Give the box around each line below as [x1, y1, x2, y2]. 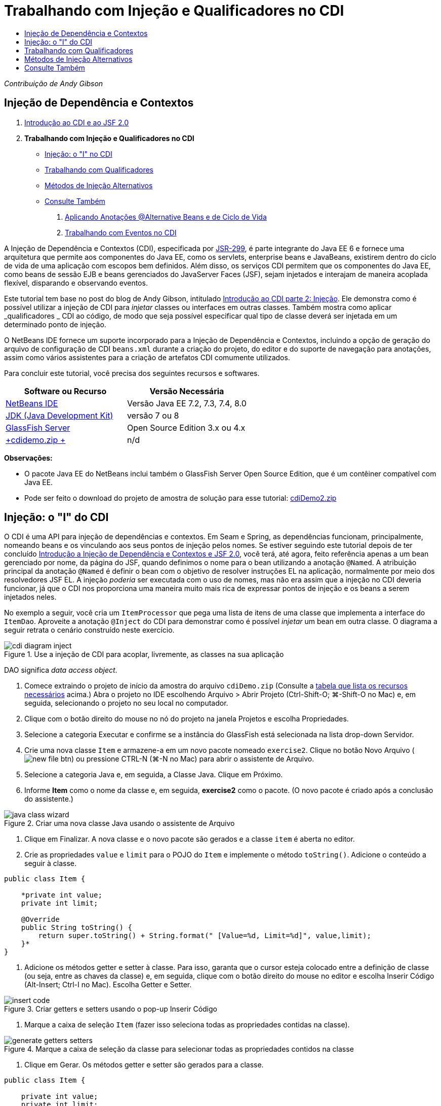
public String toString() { [21, 923, 132, 932]
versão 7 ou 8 [127, 410, 179, 421]
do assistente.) [24, 794, 73, 804]
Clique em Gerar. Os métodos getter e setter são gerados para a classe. [24, 1060, 264, 1069]
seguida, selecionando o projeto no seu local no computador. [24, 699, 228, 708]
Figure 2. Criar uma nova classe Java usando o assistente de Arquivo [4, 819, 235, 828]
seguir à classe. [24, 859, 77, 868]
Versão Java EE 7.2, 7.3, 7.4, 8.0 [127, 398, 247, 408]
